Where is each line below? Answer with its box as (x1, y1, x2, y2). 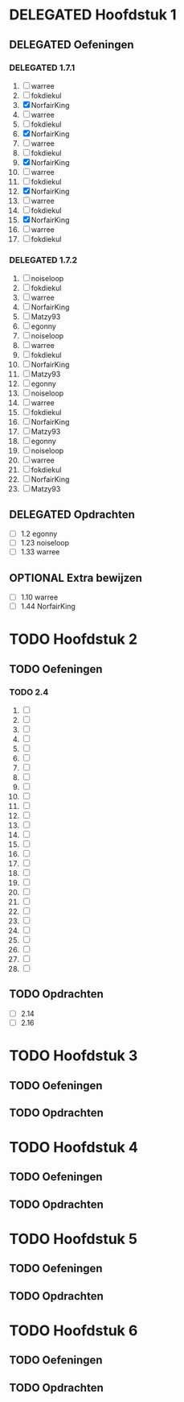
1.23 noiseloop (20, 538, 69, 548)
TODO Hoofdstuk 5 (9, 1230, 137, 1248)
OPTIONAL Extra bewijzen (9, 570, 143, 585)
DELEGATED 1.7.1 (9, 62, 76, 73)
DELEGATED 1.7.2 (9, 254, 78, 265)
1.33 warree (20, 547, 60, 557)
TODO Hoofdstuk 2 (9, 630, 138, 649)
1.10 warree (20, 592, 59, 602)
